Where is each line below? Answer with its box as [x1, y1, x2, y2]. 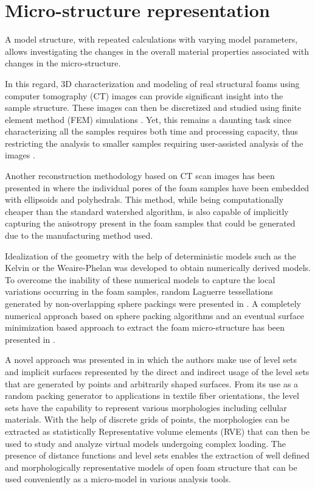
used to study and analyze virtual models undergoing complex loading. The [5, 437, 286, 449]
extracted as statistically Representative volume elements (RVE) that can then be [5, 424, 310, 437]
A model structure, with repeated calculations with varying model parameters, [5, 33, 298, 46]
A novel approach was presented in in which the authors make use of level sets [5, 353, 297, 366]
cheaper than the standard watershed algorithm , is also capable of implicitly [5, 205, 289, 217]
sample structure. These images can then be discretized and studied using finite [5, 101, 302, 114]
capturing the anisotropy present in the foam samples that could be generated [5, 217, 296, 230]
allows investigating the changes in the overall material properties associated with [5, 44, 309, 57]
